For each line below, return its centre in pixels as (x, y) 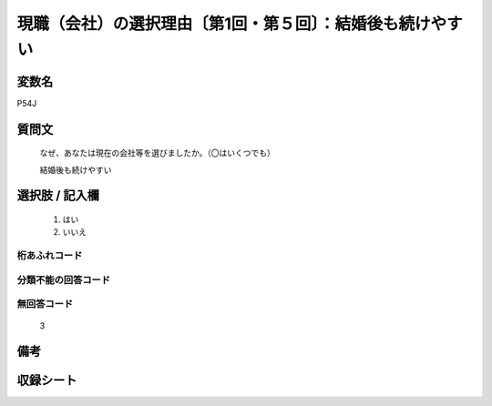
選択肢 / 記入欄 (58, 196)
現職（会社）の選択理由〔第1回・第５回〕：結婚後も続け (224, 24)
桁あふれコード (50, 256)
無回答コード (45, 304)
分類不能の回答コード (64, 279)
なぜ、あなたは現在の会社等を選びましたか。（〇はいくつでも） (157, 153)
